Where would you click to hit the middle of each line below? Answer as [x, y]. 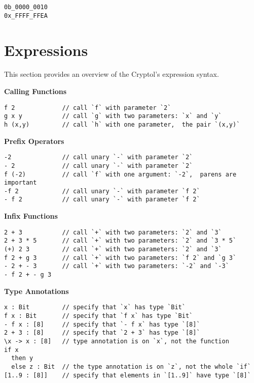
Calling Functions [35, 91]
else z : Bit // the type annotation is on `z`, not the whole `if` [131, 366]
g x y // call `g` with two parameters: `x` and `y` [113, 116]
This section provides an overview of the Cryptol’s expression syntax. [112, 74]
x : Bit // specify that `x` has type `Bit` [95, 307]
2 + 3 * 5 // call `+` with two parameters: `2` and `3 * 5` [120, 241]
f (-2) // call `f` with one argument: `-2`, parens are [120, 174]
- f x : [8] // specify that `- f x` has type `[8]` [102, 324]
